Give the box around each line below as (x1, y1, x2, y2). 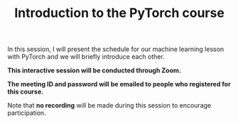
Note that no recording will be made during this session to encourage (7, 101, 212, 110)
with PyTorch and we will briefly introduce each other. (7, 52, 165, 61)
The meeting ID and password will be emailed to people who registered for (7, 80, 231, 89)
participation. (7, 108, 46, 118)
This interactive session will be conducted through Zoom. (7, 66, 181, 75)
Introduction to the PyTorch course (13, 5, 225, 21)
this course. (7, 87, 44, 96)
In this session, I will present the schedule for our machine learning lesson (7, 45, 225, 54)
